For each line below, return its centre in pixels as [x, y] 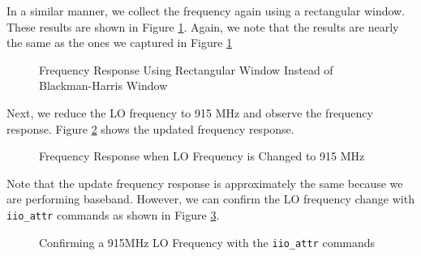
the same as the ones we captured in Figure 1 [120, 43]
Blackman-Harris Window [103, 85]
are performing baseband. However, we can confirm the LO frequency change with [210, 199]
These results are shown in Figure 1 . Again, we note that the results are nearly [203, 26]
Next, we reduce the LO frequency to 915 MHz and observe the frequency [190, 112]
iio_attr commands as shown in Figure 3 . [113, 214]
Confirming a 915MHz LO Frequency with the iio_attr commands [207, 242]
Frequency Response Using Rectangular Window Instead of [186, 69]
